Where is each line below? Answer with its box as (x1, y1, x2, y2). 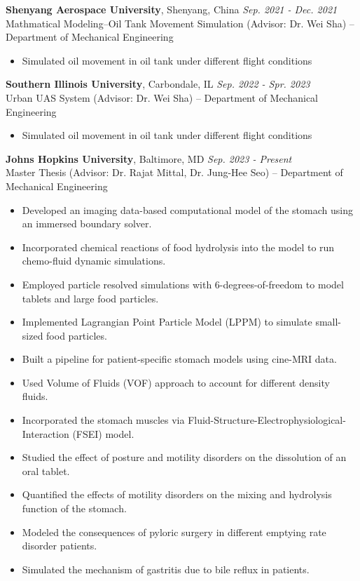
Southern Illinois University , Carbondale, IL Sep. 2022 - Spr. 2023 (6, 76, 310, 91)
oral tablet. (22, 463, 70, 478)
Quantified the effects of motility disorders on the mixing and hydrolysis (22, 487, 332, 502)
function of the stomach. (22, 501, 127, 516)
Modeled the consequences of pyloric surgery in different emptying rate (22, 524, 326, 539)
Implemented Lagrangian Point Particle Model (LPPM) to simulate (22, 314, 312, 329)
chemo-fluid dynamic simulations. (22, 253, 166, 268)
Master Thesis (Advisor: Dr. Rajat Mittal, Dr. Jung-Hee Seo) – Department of (6, 165, 343, 180)
